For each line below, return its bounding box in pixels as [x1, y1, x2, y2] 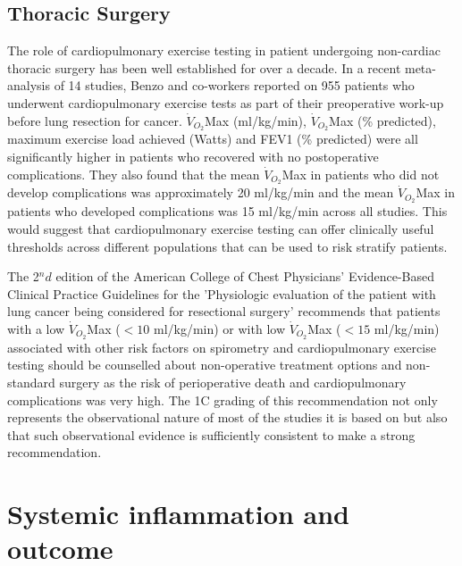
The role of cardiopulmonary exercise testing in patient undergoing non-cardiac [7, 41, 441, 60]
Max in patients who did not [281, 164, 440, 183]
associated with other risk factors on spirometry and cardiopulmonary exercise [7, 337, 436, 356]
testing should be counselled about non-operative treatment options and [7, 355, 402, 374]
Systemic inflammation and [7, 495, 349, 532]
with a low [7, 319, 65, 337]
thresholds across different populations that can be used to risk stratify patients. [7, 237, 448, 255]
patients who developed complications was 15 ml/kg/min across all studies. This [7, 202, 448, 221]
